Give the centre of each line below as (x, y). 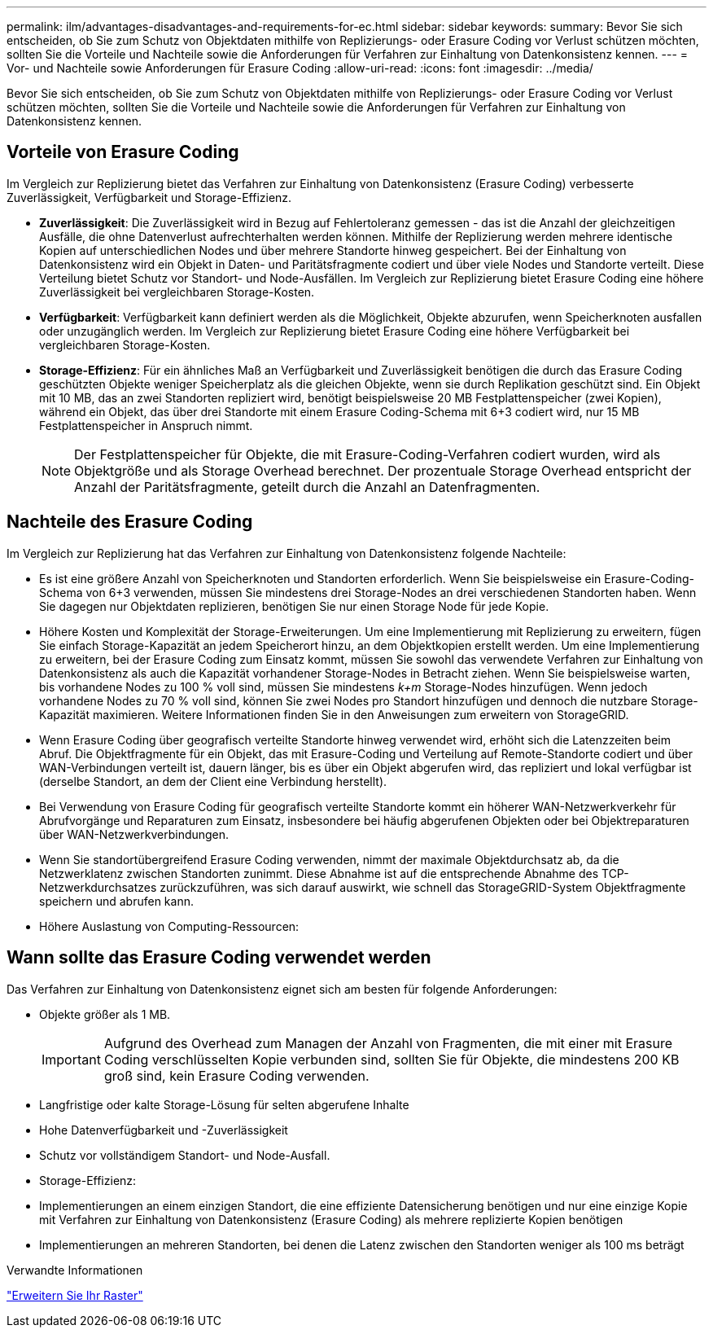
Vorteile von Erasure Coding (123, 152)
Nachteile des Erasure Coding (130, 522)
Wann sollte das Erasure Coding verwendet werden (219, 958)
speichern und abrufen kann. (116, 901)
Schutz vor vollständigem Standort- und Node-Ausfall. (185, 1155)
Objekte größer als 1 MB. (105, 1014)
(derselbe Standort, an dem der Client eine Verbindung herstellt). (213, 781)
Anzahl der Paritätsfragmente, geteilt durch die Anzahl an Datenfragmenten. (307, 487)
